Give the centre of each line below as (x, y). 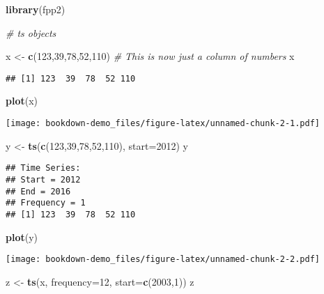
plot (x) (22, 101)
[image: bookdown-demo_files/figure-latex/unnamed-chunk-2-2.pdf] (163, 260)
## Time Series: (43, 168)
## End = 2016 (38, 191)
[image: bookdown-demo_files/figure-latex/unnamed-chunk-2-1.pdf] (163, 124)
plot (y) (22, 237)
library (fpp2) (36, 9)
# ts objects (31, 32)
